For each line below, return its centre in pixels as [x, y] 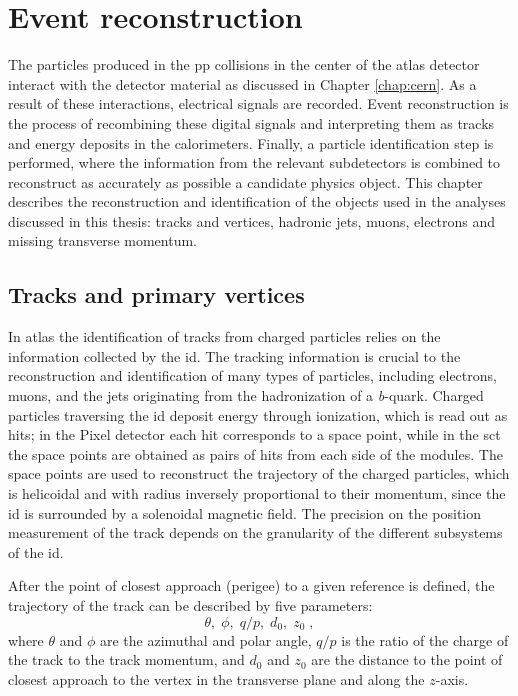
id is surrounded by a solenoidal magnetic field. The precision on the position [245, 512]
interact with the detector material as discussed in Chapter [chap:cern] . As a [242, 83]
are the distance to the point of [407, 659]
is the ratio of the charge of [425, 639]
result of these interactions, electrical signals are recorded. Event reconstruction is [258, 103]
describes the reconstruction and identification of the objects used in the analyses [257, 201]
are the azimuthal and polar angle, [205, 639]
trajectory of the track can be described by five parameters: [190, 604]
